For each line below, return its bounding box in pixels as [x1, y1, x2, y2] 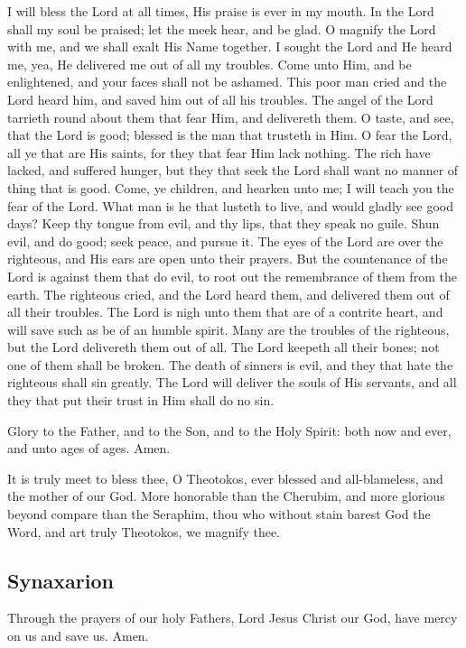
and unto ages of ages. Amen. [7, 439, 171, 458]
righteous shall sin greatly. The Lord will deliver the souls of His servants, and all [7, 373, 457, 392]
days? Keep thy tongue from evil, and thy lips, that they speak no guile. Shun [7, 214, 440, 233]
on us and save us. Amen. [7, 626, 149, 645]
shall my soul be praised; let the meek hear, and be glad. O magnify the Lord [7, 19, 436, 38]
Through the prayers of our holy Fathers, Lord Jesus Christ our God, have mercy [7, 608, 458, 627]
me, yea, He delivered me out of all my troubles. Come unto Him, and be [7, 54, 412, 73]
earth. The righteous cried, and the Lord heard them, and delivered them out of [7, 284, 450, 303]
